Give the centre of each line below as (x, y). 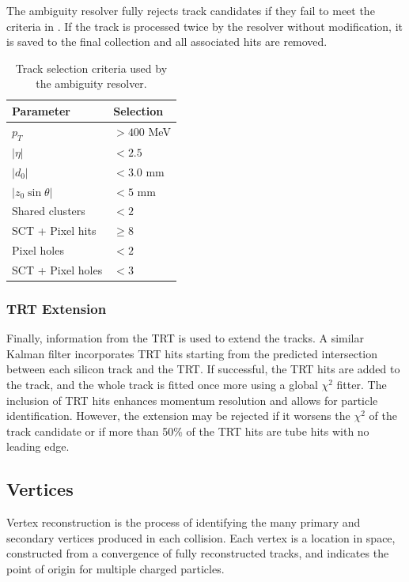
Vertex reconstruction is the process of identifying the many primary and (184, 522)
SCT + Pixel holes (57, 269)
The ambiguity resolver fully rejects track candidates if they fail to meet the (191, 10)
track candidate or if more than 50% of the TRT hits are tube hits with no (188, 431)
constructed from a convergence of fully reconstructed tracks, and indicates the (198, 553)
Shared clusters (49, 211)
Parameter (41, 110)
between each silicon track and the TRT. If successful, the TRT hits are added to (203, 369)
